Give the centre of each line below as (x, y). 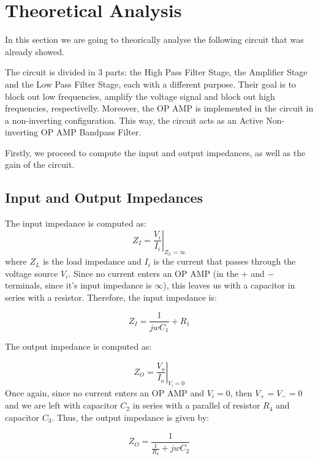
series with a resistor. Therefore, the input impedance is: (111, 297)
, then (241, 392)
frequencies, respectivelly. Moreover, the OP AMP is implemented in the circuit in (159, 108)
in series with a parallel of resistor (196, 405)
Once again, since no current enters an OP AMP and (104, 392)
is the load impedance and (92, 261)
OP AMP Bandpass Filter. (91, 132)
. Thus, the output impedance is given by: (131, 417)
